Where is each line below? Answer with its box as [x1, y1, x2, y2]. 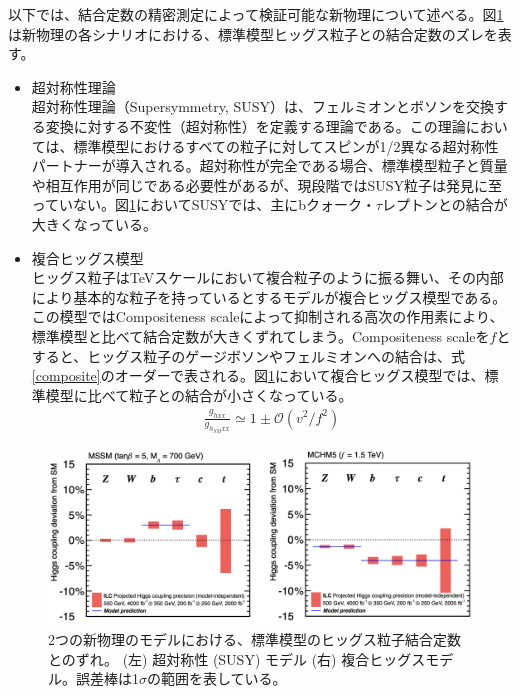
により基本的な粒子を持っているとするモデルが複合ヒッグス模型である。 [31, 286, 507, 307]
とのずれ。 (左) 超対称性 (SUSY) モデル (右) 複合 [48, 648, 370, 669]
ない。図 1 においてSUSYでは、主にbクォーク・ [73, 194, 376, 215]
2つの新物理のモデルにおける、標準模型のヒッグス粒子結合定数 [48, 629, 461, 650]
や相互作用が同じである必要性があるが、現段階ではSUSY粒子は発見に [31, 174, 488, 195]
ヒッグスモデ [369, 648, 454, 669]
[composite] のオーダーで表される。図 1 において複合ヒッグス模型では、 [31, 365, 485, 386]
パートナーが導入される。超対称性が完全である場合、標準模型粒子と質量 [31, 155, 508, 176]
